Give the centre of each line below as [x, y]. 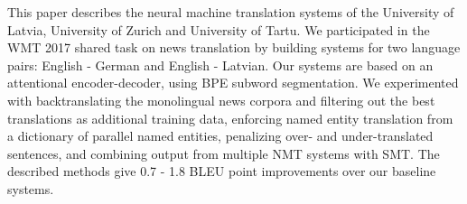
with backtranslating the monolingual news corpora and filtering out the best [221, 100]
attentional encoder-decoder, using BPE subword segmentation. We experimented [233, 83]
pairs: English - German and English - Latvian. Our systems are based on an [220, 65]
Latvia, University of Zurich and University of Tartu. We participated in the [219, 29]
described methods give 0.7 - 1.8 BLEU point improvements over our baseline [222, 171]
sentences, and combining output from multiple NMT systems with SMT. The [224, 153]
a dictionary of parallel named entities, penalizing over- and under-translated [220, 136]
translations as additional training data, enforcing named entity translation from [230, 118]
